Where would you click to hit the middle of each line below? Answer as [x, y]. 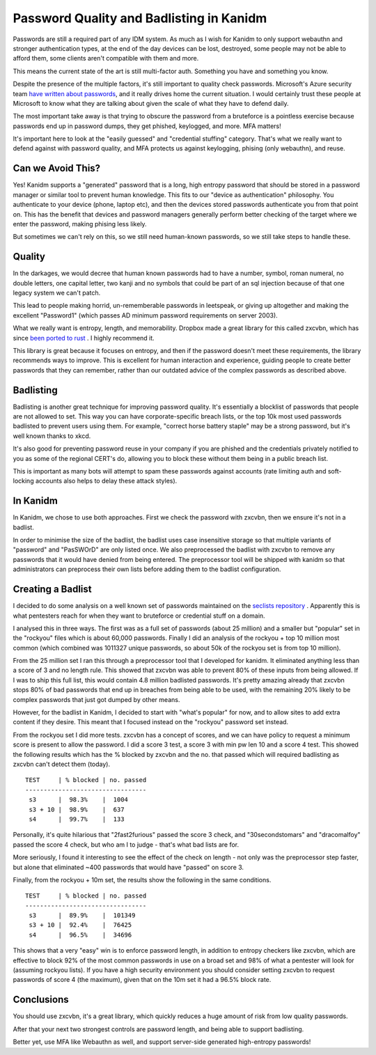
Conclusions [41, 1000]
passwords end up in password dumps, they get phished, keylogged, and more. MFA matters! [147, 126]
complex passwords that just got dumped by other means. [96, 699]
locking [23, 481]
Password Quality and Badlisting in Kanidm [140, 18]
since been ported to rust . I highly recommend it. [84, 338]
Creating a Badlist [52, 589]
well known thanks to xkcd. [52, 436]
